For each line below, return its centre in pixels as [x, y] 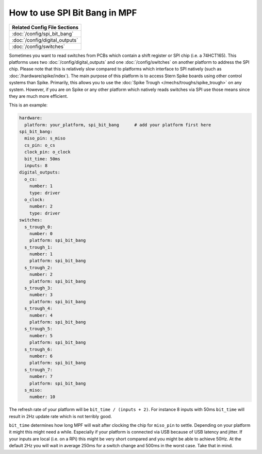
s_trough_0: [39, 227]
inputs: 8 [36, 166]
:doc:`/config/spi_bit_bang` [43, 34]
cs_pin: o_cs [40, 145]
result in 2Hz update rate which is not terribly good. [60, 416]
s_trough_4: [39, 308]
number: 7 [41, 376]
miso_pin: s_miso [45, 138]
